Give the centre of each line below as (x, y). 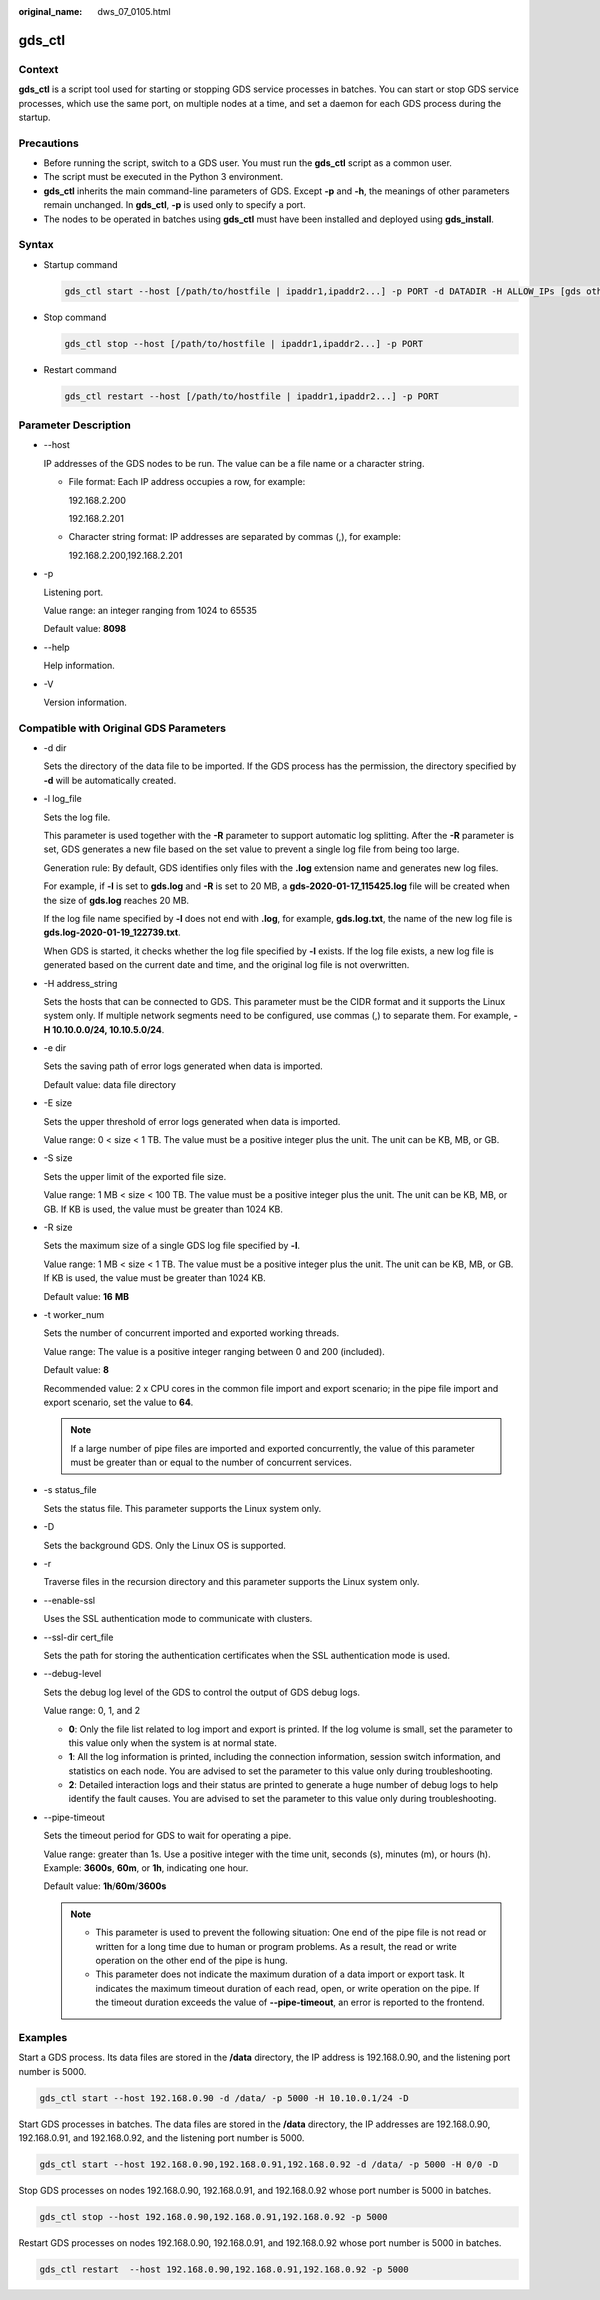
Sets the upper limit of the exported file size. (135, 1176)
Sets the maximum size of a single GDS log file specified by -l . (171, 1246)
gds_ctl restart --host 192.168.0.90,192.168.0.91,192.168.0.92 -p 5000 (224, 2269)
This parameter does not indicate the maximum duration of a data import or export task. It (280, 1974)
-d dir (55, 748)
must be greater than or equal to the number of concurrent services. (211, 1462)
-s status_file (70, 1490)
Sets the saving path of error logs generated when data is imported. (183, 1066)
